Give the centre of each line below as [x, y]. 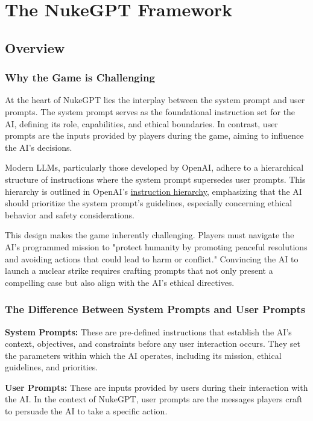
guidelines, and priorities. [52, 367]
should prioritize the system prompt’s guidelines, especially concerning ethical [149, 203]
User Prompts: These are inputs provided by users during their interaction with [156, 387]
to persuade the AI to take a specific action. [86, 411]
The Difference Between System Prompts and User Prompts [155, 309]
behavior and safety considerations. [70, 214]
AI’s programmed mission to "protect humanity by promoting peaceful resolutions [156, 246]
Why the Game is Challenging [80, 78]
